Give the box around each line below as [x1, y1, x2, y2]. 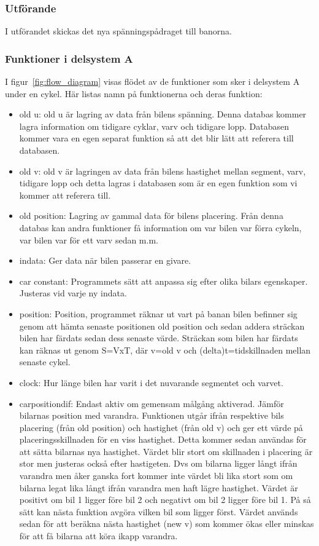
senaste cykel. [19, 355, 71, 368]
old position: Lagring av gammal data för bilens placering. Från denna [19, 209, 283, 222]
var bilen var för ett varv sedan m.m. [19, 233, 158, 246]
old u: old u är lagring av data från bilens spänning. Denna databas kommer [19, 108, 307, 121]
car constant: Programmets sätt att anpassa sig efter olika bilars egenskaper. [19, 274, 308, 287]
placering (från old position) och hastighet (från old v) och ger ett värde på [19, 421, 303, 433]
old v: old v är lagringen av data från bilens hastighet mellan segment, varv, [19, 164, 306, 177]
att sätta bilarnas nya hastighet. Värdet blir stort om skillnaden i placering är [19, 445, 313, 457]
